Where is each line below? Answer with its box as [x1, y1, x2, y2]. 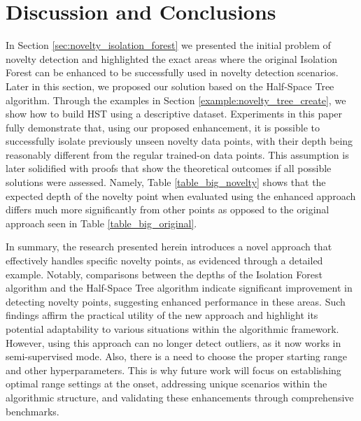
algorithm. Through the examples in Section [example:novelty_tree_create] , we [6, 92, 346, 107]
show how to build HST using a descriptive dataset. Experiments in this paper [6, 106, 343, 121]
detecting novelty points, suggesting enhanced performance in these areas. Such [6, 294, 346, 308]
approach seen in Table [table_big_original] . [6, 215, 197, 230]
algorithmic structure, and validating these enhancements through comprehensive [6, 390, 354, 404]
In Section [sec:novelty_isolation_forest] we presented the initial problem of [6, 38, 331, 52]
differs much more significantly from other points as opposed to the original [6, 202, 330, 217]
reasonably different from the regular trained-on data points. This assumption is [6, 147, 349, 162]
